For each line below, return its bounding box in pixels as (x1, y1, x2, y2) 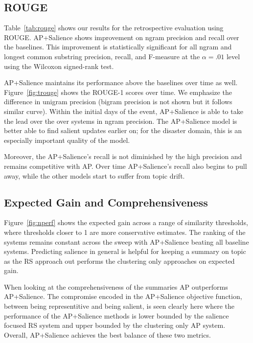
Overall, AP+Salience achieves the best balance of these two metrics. (4, 329, 211, 340)
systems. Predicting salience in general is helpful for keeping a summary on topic (4, 246, 246, 256)
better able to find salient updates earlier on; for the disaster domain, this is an (4, 125, 242, 136)
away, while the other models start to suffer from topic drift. (4, 170, 185, 181)
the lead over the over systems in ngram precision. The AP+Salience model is (4, 115, 237, 126)
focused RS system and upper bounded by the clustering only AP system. (4, 320, 226, 330)
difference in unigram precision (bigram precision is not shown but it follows (4, 96, 232, 107)
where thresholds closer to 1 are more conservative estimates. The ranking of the (4, 227, 246, 237)
